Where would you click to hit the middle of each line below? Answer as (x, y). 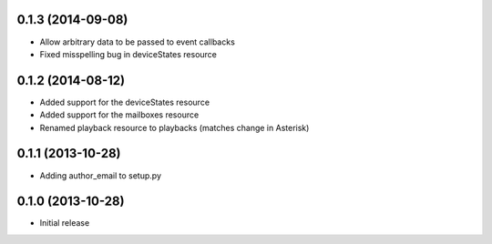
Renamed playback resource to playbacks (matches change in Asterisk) (174, 127)
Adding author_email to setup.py (101, 175)
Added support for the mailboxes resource (119, 115)
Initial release (65, 223)
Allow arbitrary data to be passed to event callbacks (138, 42)
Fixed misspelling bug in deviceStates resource (128, 54)
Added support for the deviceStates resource (124, 102)
